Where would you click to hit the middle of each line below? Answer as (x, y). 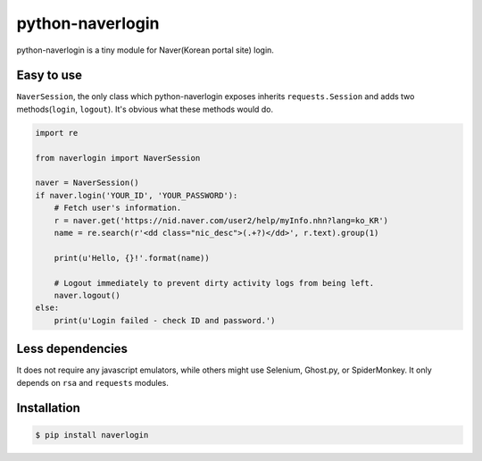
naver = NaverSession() (87, 183)
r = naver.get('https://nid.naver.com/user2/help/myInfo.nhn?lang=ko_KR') (221, 220)
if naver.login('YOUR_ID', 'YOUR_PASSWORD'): (137, 195)
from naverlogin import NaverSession (118, 158)
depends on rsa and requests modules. (92, 382)
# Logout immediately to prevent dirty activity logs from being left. (214, 283)
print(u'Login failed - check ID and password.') (165, 320)
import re (57, 133)
